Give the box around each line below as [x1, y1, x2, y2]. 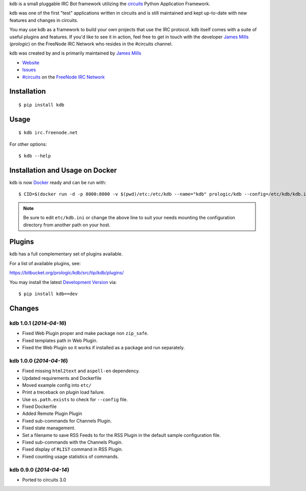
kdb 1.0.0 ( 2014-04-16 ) [9, 357, 68, 364]
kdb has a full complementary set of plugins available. [9, 251, 123, 257]
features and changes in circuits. [9, 17, 79, 23]
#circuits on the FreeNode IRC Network [22, 74, 105, 80]
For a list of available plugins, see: [9, 260, 81, 266]
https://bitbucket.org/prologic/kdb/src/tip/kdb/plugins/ [9, 270, 124, 276]
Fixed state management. [22, 425, 76, 431]
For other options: [9, 141, 47, 147]
